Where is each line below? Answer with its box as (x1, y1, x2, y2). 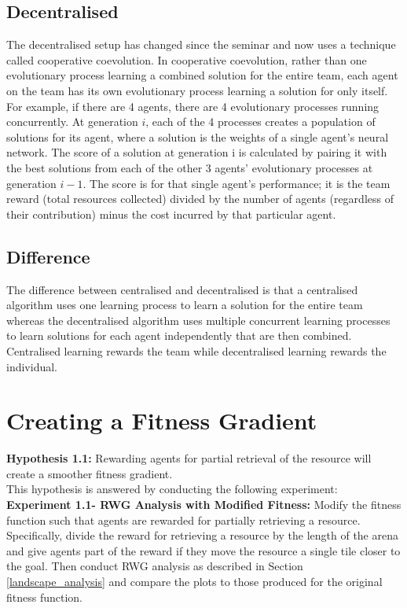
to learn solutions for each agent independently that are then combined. (6, 327, 352, 344)
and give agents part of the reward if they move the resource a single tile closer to (6, 542, 401, 558)
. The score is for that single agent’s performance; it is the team (82, 175, 390, 191)
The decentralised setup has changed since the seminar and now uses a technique (6, 36, 396, 53)
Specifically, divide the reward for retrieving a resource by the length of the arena (6, 527, 398, 544)
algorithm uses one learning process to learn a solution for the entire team (6, 297, 363, 313)
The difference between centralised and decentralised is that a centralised (6, 281, 358, 297)
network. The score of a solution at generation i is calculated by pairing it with (6, 144, 387, 160)
